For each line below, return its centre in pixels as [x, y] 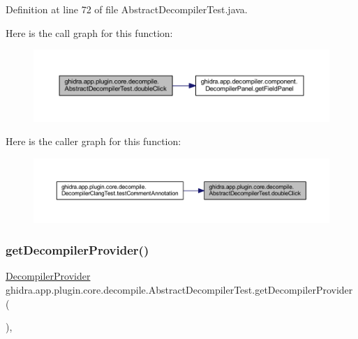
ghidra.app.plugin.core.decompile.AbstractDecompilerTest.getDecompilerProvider [179, 290]
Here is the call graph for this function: [89, 32]
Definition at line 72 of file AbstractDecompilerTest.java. [127, 9]
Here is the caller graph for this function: [94, 141]
